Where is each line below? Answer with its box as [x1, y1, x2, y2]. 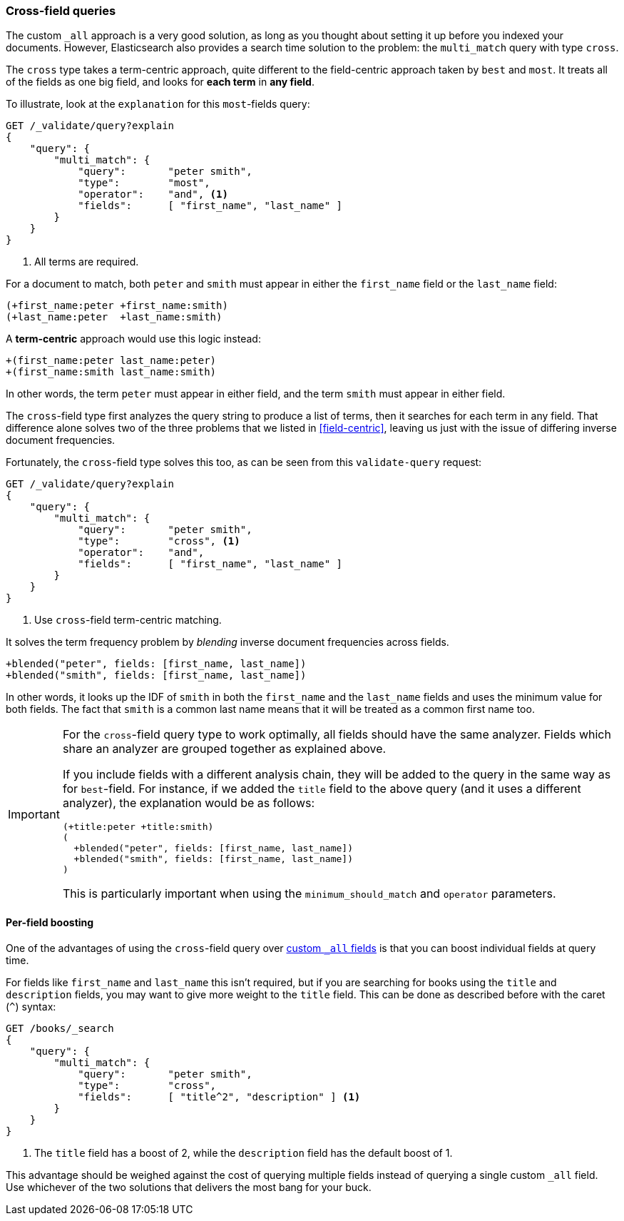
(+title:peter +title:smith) [62, 821, 214, 833]
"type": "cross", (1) [78, 535, 240, 547]
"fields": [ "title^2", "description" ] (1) [78, 1090, 361, 1103]
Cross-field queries [6, 4, 116, 18]
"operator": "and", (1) [78, 188, 228, 201]
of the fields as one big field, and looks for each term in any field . [6, 76, 314, 88]
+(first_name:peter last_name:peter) [6, 355, 217, 367]
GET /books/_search [6, 1022, 114, 1034]
